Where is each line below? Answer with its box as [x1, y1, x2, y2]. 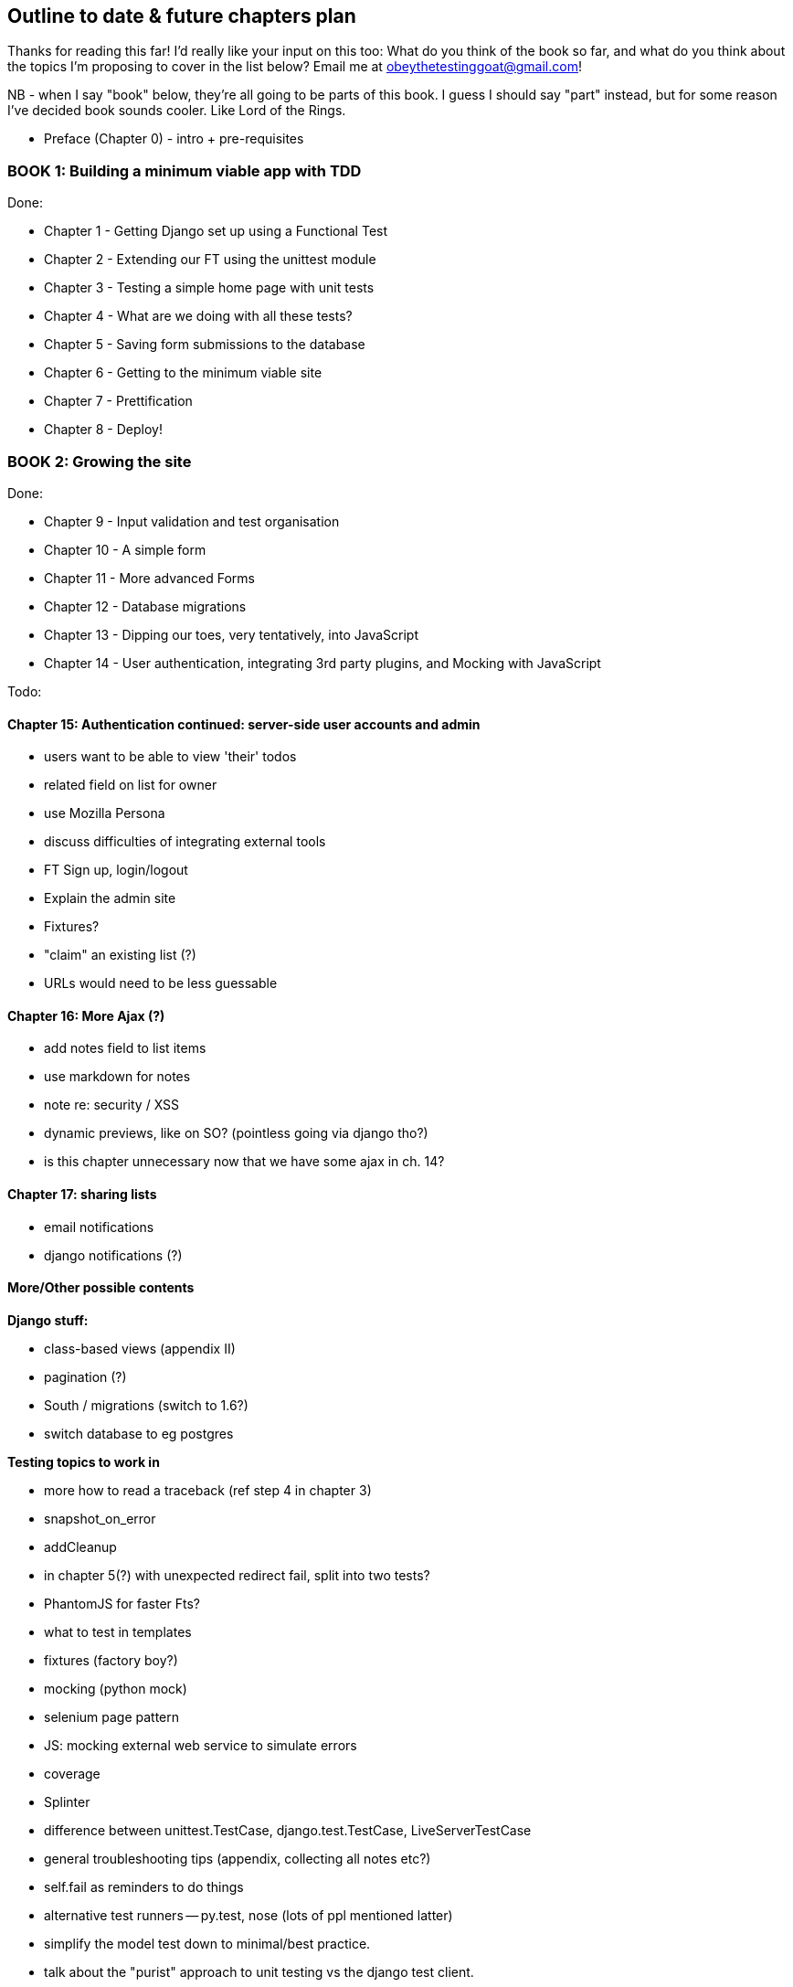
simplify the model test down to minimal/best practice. [44, 1935, 371, 1951]
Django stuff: [7, 1312, 89, 1328]
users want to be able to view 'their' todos [44, 749, 297, 765]
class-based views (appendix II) [44, 1340, 236, 1356]
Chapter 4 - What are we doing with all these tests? [44, 308, 353, 324]
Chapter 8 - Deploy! [44, 421, 163, 438]
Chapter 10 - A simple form [44, 541, 206, 558]
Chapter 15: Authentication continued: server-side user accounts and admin [7, 716, 481, 732]
